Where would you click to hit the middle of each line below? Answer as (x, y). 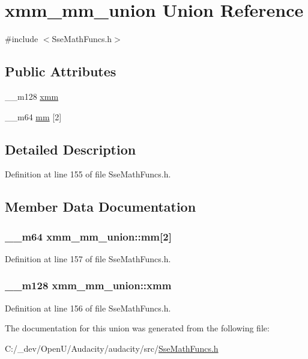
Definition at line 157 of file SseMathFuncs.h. (88, 258)
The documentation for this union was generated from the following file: (137, 328)
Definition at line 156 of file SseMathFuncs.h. (88, 308)
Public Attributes (61, 71)
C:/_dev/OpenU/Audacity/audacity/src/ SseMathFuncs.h (112, 348)
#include (22, 39)
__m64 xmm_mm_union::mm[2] (88, 236)
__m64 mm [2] (33, 116)
